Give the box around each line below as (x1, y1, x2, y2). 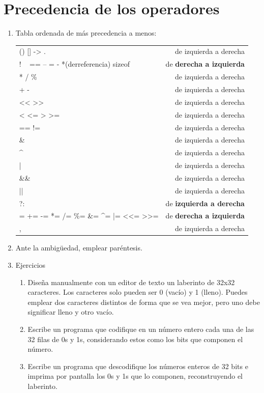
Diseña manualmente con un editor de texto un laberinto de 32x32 (27, 276, 235, 287)
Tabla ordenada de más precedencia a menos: (15, 27, 157, 38)
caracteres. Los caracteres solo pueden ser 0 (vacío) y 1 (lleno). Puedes (27, 287, 248, 297)
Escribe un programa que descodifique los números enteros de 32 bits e (27, 360, 248, 371)
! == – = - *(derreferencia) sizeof (19, 59, 130, 69)
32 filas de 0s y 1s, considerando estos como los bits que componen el (27, 333, 243, 344)
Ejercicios (15, 259, 46, 270)
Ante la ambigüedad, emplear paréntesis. (15, 242, 142, 253)
